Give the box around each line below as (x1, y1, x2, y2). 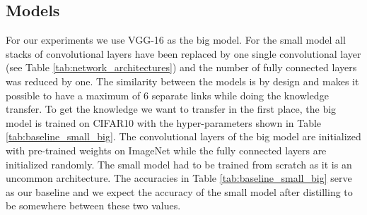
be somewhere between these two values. (6, 198, 181, 213)
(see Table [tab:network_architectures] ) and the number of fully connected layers (6, 60, 357, 75)
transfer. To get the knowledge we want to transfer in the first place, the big (6, 102, 337, 116)
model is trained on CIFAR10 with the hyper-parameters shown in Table (6, 115, 322, 130)
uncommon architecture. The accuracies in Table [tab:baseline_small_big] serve (6, 171, 352, 185)
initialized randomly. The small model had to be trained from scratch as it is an (6, 156, 352, 171)
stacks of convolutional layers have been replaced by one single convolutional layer (6, 46, 361, 61)
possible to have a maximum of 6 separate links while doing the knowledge (6, 87, 329, 102)
